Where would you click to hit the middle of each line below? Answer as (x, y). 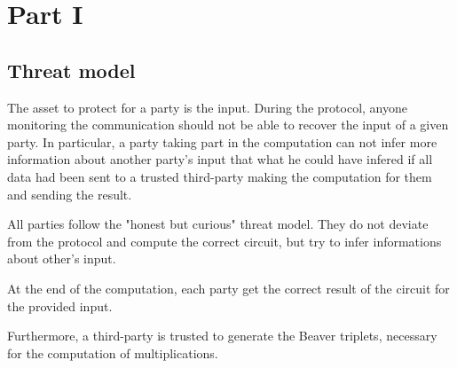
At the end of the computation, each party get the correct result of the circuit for (228, 288)
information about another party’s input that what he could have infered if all (220, 159)
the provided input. (60, 305)
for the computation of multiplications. (113, 352)
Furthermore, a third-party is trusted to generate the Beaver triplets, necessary (222, 336)
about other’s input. (62, 258)
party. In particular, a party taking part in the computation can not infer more (222, 141)
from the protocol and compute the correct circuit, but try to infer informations (225, 241)
